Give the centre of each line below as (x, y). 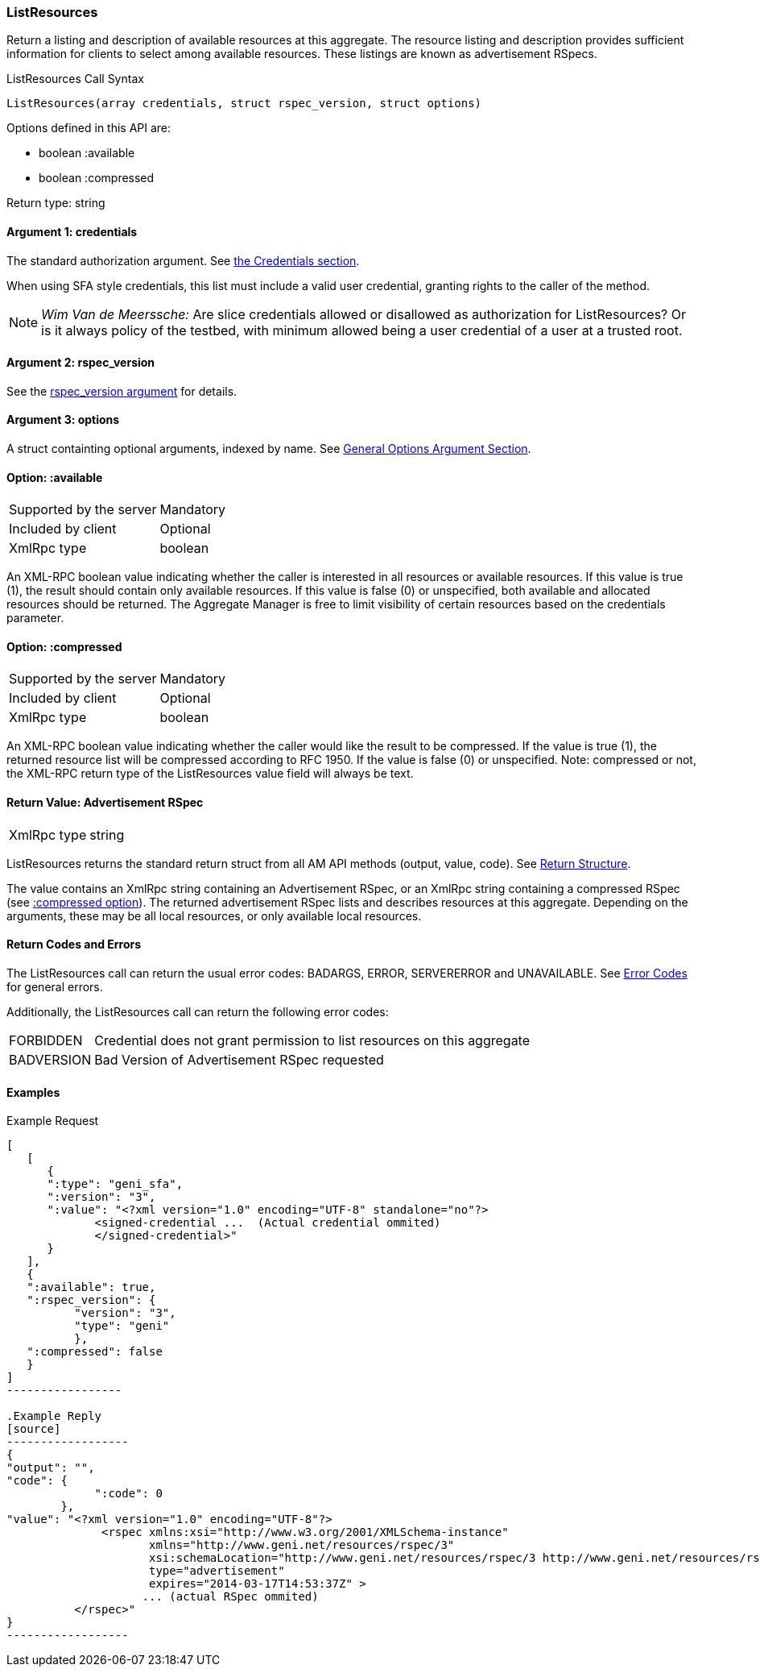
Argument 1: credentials (72, 231)
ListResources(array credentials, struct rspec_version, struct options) (244, 104)
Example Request (53, 1121)
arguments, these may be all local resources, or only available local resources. (214, 915)
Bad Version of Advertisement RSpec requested (239, 1059)
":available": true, (91, 1287)
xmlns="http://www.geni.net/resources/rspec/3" (302, 1545)
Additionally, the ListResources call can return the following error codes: (198, 1011)
